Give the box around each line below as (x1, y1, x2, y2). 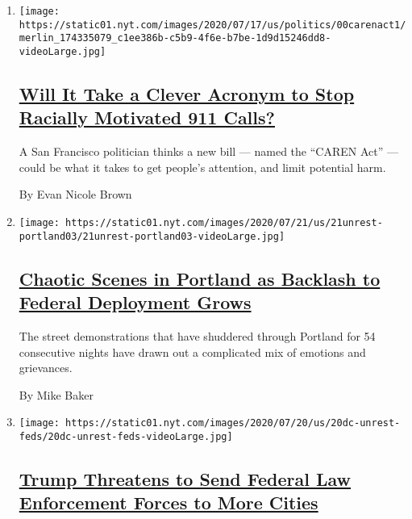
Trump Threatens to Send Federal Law (19, 466, 352, 491)
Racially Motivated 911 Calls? (19, 105, 275, 130)
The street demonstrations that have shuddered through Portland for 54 (19, 327, 376, 344)
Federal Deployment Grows (19, 290, 252, 315)
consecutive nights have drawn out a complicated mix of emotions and (19, 343, 366, 360)
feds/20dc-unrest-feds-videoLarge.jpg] (19, 430, 233, 442)
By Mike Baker (19, 386, 94, 403)
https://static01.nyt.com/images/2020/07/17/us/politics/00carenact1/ (19, 19, 406, 31)
